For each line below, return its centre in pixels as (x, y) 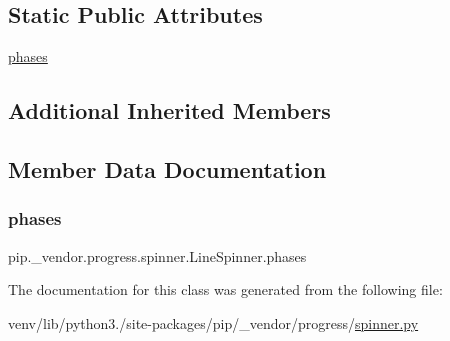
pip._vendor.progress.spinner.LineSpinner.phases (157, 255)
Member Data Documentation (167, 168)
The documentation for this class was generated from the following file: (225, 289)
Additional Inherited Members (169, 110)
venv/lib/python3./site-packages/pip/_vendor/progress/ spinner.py (213, 322)
